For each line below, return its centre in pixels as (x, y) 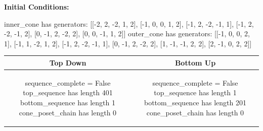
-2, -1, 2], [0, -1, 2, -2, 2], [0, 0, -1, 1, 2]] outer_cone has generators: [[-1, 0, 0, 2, (127, 34)
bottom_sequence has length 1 (68, 102)
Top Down (68, 62)
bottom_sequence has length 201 (195, 102)
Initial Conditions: (37, 7)
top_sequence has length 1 (195, 92)
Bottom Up (195, 62)
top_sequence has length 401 (68, 92)
